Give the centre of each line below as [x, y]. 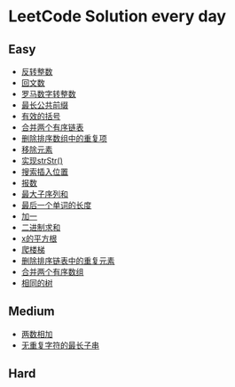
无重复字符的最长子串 [60, 345]
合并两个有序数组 [52, 272]
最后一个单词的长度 [56, 205]
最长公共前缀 [44, 105]
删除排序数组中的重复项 [64, 138]
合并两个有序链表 [52, 127]
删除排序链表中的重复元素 [68, 261]
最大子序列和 [44, 194]
